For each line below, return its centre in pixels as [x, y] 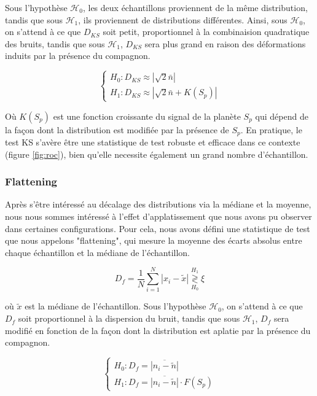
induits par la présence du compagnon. [78, 56]
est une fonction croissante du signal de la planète [147, 116]
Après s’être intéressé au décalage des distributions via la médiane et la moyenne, [158, 204]
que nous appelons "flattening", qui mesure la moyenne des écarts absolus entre [154, 240]
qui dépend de [282, 116]
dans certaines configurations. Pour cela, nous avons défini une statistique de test [158, 228]
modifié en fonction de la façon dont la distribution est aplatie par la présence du [158, 330]
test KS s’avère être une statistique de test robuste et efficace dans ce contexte [153, 142]
